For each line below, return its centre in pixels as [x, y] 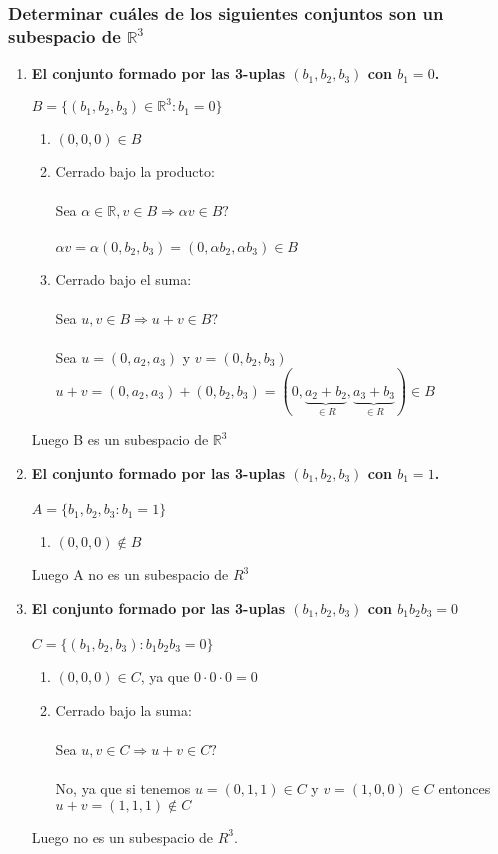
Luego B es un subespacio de [120, 439]
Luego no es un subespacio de [122, 836]
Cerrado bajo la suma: [123, 709]
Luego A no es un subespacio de [130, 574]
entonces [464, 787]
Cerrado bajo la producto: [135, 171]
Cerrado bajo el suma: [123, 278]
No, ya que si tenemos [123, 787]
